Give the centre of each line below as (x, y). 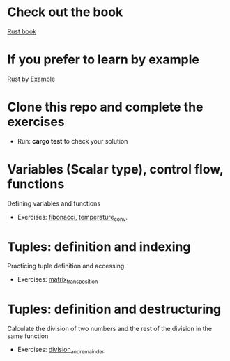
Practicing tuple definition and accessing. (67, 266)
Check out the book (65, 12)
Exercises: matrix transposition (58, 281)
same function (28, 336)
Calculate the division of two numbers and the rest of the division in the (110, 329)
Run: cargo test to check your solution (72, 141)
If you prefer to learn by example (103, 60)
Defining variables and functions (54, 203)
